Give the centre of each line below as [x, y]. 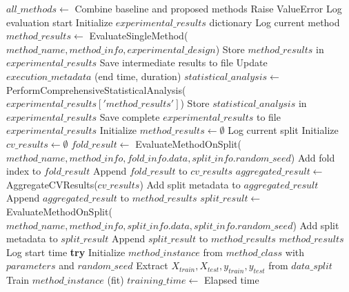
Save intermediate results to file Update [183, 62]
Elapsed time [232, 280]
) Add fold [313, 157]
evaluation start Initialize [60, 22]
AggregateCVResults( [52, 184]
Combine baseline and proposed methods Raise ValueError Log [208, 8]
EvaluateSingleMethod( [139, 36]
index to [24, 171]
